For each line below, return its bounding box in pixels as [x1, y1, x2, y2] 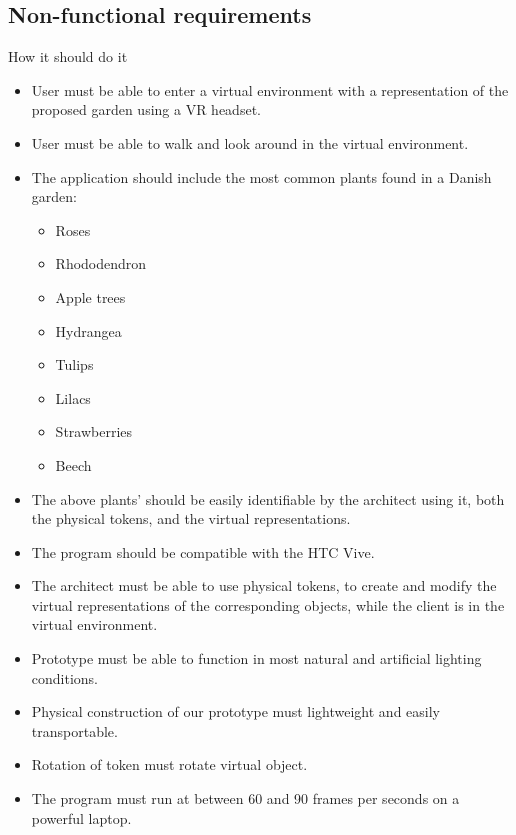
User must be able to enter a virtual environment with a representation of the [31, 79, 509, 100]
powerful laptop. [31, 807, 132, 828]
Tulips [55, 354, 94, 375]
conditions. [31, 667, 99, 688]
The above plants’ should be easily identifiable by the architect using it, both [31, 488, 505, 509]
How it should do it [8, 46, 128, 67]
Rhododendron [55, 253, 147, 274]
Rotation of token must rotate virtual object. [31, 754, 308, 775]
